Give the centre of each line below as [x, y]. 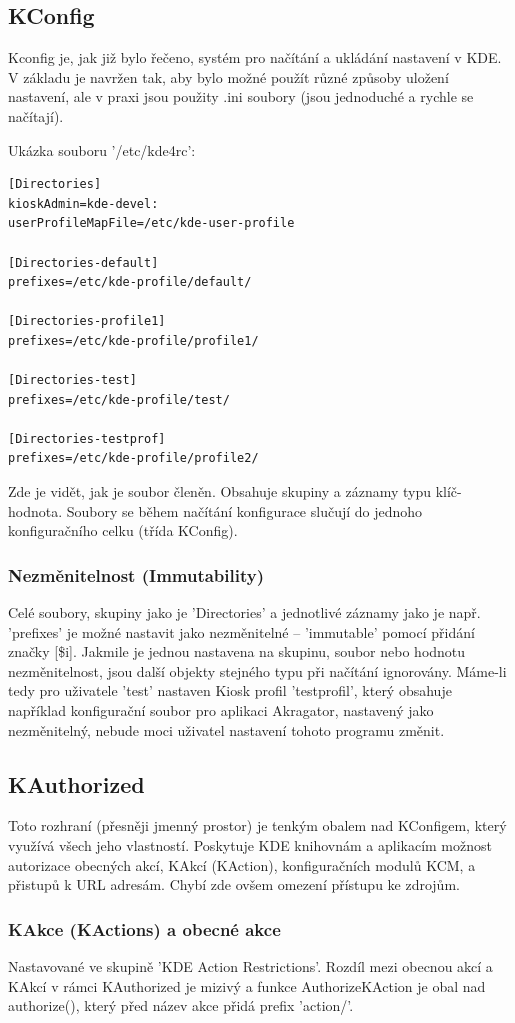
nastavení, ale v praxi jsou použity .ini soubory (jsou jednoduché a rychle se [241, 96]
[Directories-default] [83, 262]
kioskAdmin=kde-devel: [83, 203]
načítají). [36, 115]
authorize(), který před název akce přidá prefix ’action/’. [181, 1005]
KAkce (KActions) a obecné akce [144, 928]
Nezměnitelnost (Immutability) [136, 574]
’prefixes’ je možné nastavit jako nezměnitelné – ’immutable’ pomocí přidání [241, 631]
